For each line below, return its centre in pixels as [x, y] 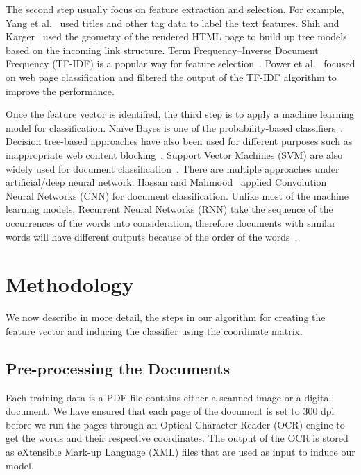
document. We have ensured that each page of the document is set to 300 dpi [170, 411]
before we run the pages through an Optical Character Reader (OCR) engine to [175, 424]
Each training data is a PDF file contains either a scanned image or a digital [169, 397]
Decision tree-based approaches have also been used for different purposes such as [179, 141]
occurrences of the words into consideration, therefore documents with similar [171, 222]
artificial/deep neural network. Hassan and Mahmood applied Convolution [166, 182]
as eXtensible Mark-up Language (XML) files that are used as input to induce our [180, 451]
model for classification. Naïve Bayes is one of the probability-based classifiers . [175, 127]
